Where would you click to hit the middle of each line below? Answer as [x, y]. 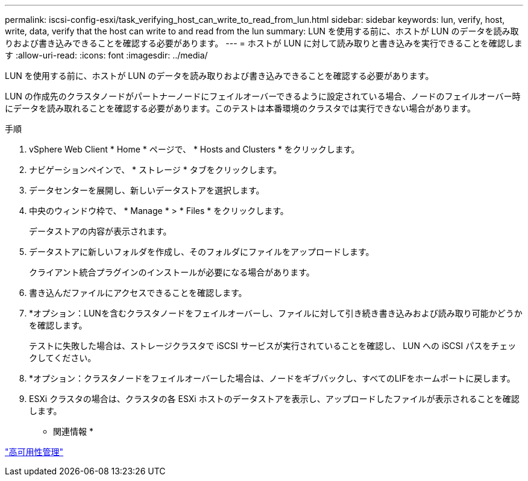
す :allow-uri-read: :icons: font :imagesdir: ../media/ [106, 55]
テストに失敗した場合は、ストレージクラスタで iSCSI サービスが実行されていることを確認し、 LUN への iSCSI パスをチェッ [273, 346]
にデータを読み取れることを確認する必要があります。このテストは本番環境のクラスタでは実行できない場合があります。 [240, 108]
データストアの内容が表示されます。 [100, 231]
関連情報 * [73, 431]
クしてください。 [63, 358]
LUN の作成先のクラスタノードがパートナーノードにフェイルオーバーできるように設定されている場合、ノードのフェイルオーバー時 [263, 96]
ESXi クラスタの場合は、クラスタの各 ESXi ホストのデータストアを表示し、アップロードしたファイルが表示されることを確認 [274, 399]
